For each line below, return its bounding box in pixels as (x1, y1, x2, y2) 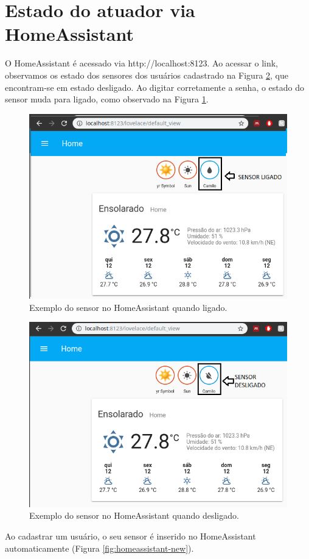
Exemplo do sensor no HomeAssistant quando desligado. (29, 509, 239, 522)
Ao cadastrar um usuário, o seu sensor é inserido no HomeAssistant (5, 530, 256, 543)
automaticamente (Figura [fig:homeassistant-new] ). (5, 541, 194, 554)
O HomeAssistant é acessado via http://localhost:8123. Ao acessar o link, (5, 57, 278, 69)
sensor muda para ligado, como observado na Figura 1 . (5, 93, 209, 105)
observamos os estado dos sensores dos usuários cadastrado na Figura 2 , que (5, 68, 288, 81)
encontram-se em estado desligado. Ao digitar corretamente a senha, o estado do (5, 80, 305, 93)
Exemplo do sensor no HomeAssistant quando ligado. (29, 301, 227, 313)
